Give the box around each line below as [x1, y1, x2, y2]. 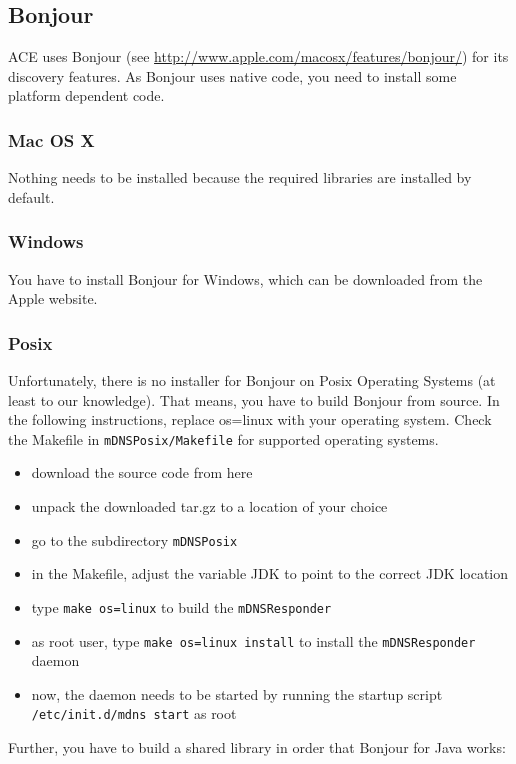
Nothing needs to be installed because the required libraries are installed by [8, 167, 472, 188]
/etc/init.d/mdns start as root [31, 703, 237, 724]
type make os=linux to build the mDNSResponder [31, 596, 332, 617]
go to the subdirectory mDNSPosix [31, 529, 238, 550]
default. [8, 186, 55, 207]
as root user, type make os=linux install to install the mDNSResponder [31, 630, 476, 651]
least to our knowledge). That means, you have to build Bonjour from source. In [8, 389, 500, 410]
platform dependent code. [8, 85, 165, 106]
